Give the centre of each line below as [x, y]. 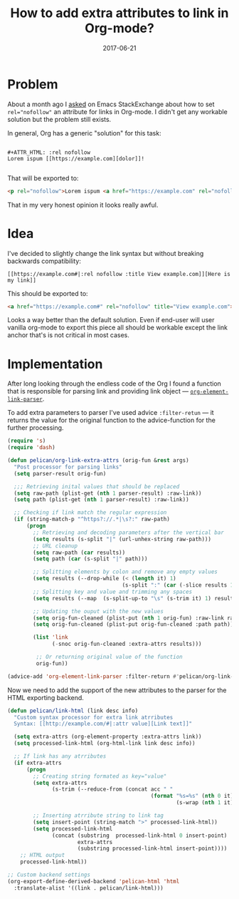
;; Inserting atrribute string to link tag [98, 816]
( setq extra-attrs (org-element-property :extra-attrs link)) [108, 737]
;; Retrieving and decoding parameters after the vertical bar [128, 533]
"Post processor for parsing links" [68, 467]
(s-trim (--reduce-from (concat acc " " [113, 789]
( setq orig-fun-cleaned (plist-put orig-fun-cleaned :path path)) [133, 625]
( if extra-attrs [38, 763]
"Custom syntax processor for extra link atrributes [94, 717]
